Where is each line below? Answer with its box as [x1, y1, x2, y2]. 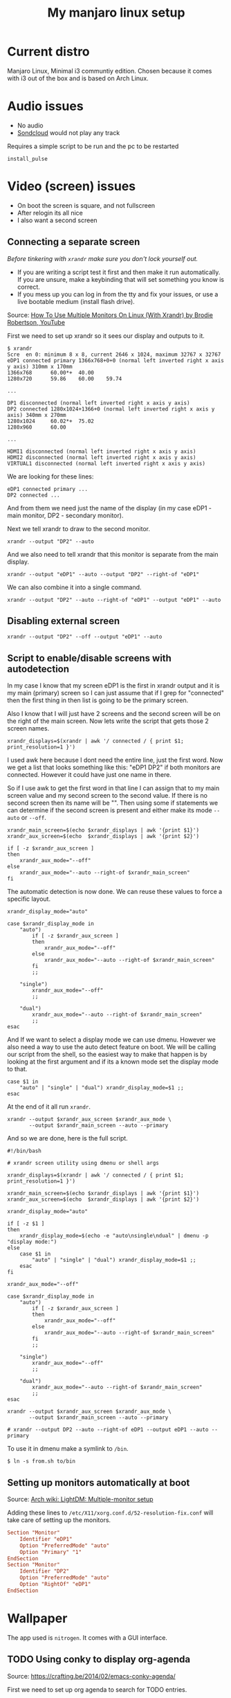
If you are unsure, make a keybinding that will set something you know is [17, 275, 225, 283]
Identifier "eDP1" [19, 1535, 73, 1542]
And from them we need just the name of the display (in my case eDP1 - [7, 503, 212, 512]
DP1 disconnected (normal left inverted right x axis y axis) [7, 400, 190, 406]
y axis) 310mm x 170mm [7, 363, 73, 370]
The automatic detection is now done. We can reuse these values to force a [7, 888, 223, 896]
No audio [17, 121, 44, 129]
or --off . [21, 814, 47, 822]
